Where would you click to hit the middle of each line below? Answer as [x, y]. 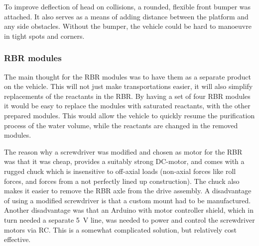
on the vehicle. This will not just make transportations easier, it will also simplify [129, 86]
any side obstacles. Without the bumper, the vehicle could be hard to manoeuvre [128, 26]
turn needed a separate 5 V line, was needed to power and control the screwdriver [129, 219]
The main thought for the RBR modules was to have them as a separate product [128, 76]
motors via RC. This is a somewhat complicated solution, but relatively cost [120, 229]
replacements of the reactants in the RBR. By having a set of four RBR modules [127, 96]
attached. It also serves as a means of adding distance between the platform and [126, 16]
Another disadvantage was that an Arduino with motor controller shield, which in [129, 210]
